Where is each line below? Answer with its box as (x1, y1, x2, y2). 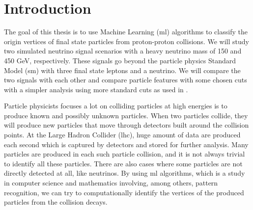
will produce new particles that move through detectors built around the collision (4, 120, 249, 130)
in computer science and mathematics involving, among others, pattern (4, 178, 218, 188)
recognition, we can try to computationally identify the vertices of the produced (4, 187, 244, 197)
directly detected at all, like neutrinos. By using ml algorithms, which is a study (4, 168, 245, 178)
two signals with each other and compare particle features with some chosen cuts (4, 75, 247, 85)
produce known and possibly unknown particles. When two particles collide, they (4, 110, 248, 120)
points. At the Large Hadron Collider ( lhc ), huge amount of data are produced (4, 130, 241, 140)
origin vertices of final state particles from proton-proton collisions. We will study (4, 36, 249, 46)
